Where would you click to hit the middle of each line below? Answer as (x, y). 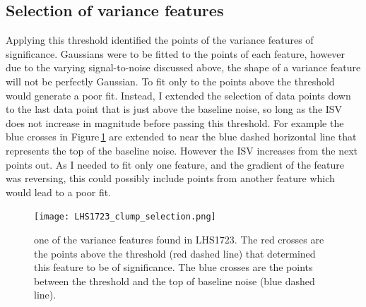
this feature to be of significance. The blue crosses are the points (173, 267)
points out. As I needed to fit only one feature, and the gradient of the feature (175, 164)
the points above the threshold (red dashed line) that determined (175, 253)
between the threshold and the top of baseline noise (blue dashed (175, 281)
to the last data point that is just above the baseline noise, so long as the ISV (174, 109)
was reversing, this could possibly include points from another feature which (170, 178)
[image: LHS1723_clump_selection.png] (125, 217)
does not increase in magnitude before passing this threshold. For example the (175, 122)
